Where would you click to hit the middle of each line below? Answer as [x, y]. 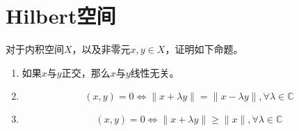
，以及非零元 [101, 49]
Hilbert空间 [61, 16]
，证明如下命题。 [204, 49]
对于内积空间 [35, 49]
